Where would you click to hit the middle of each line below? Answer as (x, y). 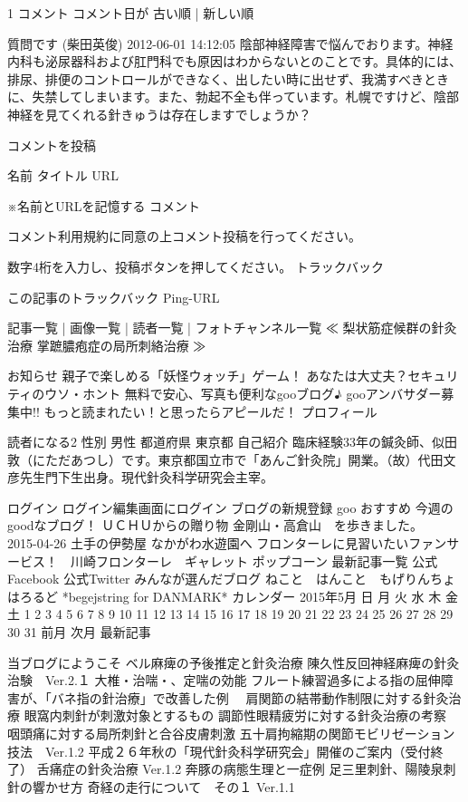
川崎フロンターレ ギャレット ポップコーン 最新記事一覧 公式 (254, 560)
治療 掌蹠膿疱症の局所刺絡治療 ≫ (107, 345)
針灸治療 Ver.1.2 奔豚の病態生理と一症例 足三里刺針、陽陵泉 (265, 769)
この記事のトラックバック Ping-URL (114, 297)
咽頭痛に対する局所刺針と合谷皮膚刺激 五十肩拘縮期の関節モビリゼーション (231, 733)
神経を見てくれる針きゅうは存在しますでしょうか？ (159, 114)
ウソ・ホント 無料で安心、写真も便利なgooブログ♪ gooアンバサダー (243, 393)
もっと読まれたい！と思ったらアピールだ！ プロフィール (210, 411)
